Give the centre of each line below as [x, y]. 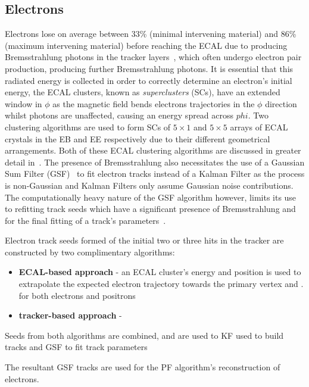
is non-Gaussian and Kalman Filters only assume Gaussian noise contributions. [149, 185]
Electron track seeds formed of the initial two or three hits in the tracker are [144, 240]
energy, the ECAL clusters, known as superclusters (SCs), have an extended [143, 92]
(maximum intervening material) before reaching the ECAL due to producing [146, 45]
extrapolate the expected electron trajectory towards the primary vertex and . [161, 284]
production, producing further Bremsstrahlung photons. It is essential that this [149, 68]
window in [24, 103]
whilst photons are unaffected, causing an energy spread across [119, 115]
